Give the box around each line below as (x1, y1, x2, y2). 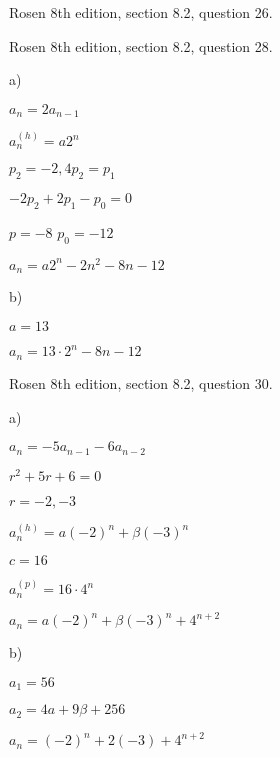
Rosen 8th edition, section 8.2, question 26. (9, 2, 273, 22)
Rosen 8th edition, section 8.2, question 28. (9, 35, 273, 56)
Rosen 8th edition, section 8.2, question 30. (9, 372, 273, 393)
